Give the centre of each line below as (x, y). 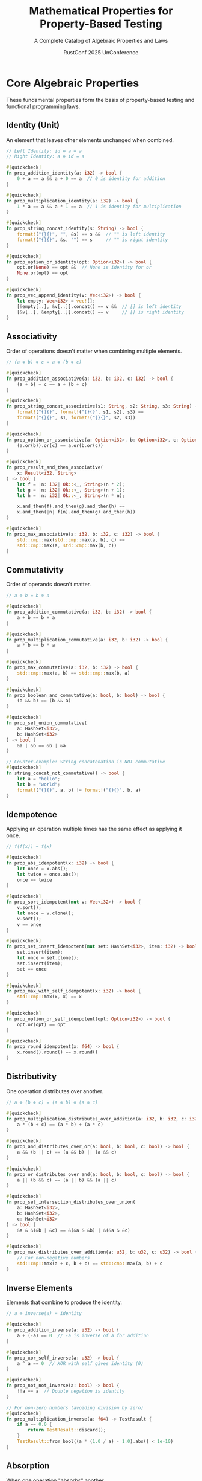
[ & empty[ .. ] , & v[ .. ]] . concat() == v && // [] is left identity (99, 306)
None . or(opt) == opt (43, 273)
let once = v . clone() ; (45, 913)
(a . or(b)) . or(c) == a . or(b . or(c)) (60, 445)
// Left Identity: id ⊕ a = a (44, 151)
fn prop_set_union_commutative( (47, 723)
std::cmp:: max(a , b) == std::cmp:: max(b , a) (74, 673)
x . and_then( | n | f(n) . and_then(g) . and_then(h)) (76, 512)
